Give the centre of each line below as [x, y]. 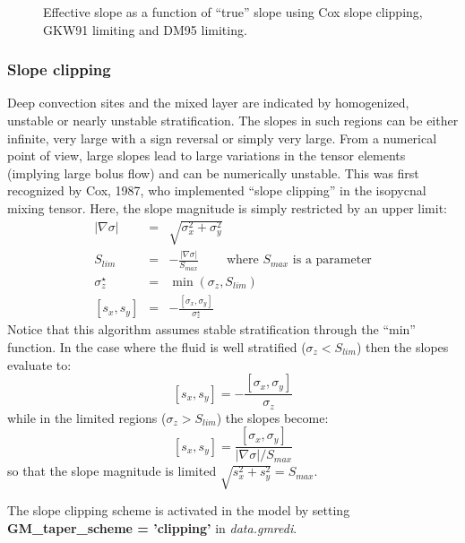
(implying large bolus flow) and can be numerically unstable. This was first [213, 172]
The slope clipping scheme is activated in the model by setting [179, 509]
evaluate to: [39, 364]
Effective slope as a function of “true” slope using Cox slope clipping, [233, 12]
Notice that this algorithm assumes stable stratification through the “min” [211, 329]
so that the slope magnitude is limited [112, 471]
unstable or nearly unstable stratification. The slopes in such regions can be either [233, 120]
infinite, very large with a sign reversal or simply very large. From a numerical [222, 138]
